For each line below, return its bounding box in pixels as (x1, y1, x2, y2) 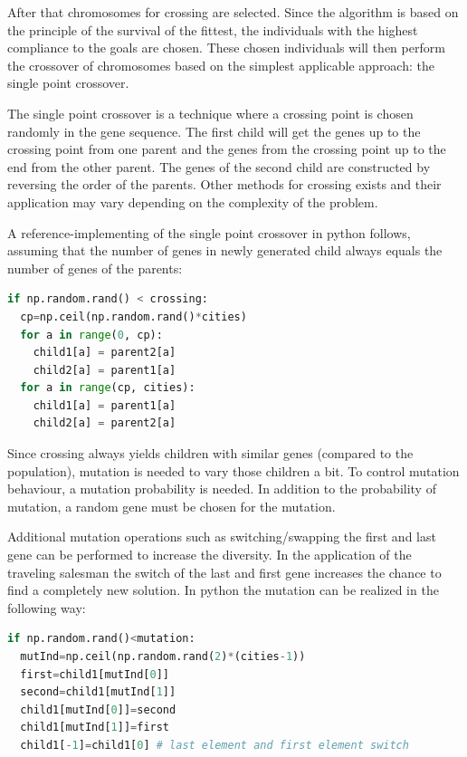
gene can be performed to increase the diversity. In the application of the (7, 545, 412, 564)
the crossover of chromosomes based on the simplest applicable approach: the (7, 55, 434, 74)
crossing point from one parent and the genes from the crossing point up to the (7, 139, 446, 158)
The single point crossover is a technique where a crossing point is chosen (7, 103, 414, 122)
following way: (7, 598, 86, 617)
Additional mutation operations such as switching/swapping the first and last (7, 527, 436, 546)
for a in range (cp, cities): (20, 381, 195, 395)
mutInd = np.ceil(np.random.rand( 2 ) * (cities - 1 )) (20, 650, 306, 663)
